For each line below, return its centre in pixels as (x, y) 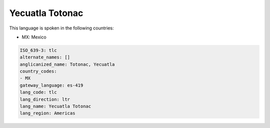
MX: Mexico (34, 37)
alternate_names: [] (45, 57)
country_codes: (38, 71)
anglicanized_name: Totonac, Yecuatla (67, 64)
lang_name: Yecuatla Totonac (55, 106)
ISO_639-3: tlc (38, 50)
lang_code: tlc (38, 92)
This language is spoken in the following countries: (61, 28)
